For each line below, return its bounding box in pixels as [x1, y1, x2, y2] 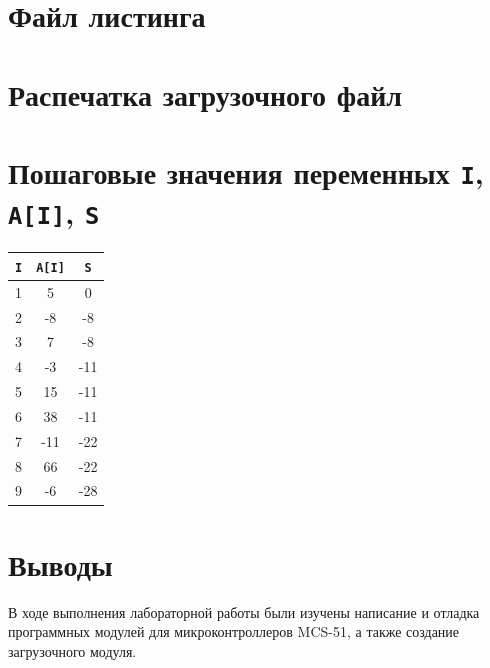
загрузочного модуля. [8, 640, 137, 661]
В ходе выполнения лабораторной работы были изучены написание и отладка [8, 601, 480, 622]
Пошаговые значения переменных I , [8, 151, 484, 192]
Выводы [8, 543, 113, 584]
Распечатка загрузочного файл [8, 73, 403, 114]
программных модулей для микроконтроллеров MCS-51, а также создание [8, 621, 460, 642]
